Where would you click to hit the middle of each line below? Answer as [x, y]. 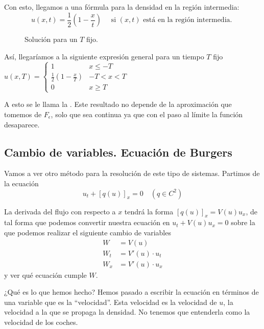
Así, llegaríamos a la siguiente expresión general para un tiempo [104, 56]
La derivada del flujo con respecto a [60, 211]
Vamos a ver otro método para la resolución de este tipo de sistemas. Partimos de [132, 173]
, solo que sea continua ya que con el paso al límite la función [147, 114]
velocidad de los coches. [41, 322]
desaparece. [22, 124]
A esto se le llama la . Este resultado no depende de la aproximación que [118, 104]
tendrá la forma [149, 211]
